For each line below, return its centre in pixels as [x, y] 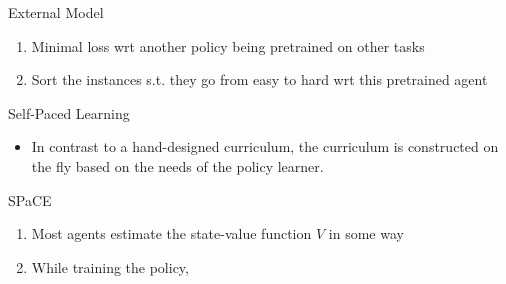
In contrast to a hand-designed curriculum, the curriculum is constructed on [265, 146]
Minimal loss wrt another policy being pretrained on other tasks [228, 45]
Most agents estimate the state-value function [171, 233]
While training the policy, [110, 266]
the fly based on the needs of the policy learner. [177, 165]
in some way [366, 233]
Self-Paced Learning [69, 112]
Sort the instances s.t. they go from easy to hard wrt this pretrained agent [259, 79]
